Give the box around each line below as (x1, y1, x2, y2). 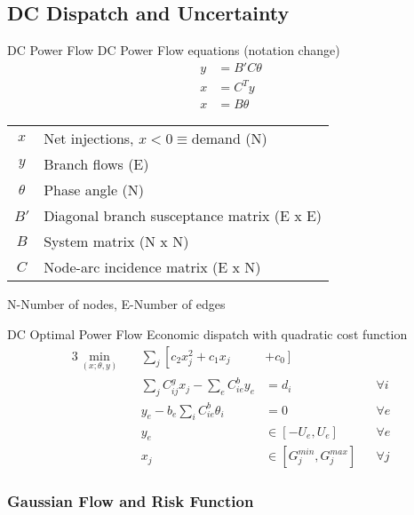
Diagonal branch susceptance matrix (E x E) (44, 205, 322, 226)
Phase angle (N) (44, 179, 144, 201)
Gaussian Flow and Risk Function (7, 490, 254, 512)
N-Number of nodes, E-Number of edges (7, 295, 226, 313)
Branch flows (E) (44, 154, 149, 175)
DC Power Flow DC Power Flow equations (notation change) (7, 41, 340, 59)
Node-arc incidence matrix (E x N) (44, 257, 261, 278)
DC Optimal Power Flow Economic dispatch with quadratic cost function (7, 324, 408, 343)
